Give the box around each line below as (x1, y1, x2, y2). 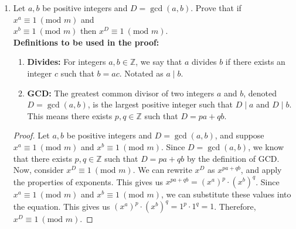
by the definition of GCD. (186, 152, 280, 164)
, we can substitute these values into (161, 188, 291, 200)
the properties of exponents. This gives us (13, 175, 163, 188)
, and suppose (215, 129, 264, 141)
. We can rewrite (132, 164, 192, 176)
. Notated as (119, 67, 164, 79)
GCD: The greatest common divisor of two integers (27, 86, 215, 99)
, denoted (243, 86, 277, 99)
